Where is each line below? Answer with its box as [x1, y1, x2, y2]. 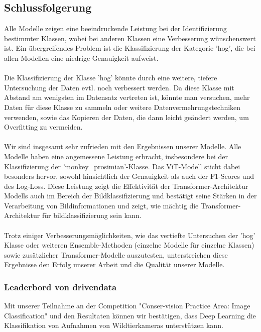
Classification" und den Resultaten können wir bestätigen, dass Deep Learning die [4, 310, 256, 320]
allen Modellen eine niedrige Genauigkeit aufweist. [4, 52, 159, 63]
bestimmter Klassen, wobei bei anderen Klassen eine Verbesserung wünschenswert [4, 33, 256, 43]
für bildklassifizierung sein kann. [42, 210, 142, 220]
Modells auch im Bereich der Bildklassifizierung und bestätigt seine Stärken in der [4, 190, 257, 201]
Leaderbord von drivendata [4, 280, 117, 293]
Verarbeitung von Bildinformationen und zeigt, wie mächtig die [4, 200, 199, 210]
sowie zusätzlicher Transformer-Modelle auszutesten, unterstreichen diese [4, 249, 228, 260]
